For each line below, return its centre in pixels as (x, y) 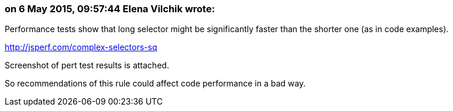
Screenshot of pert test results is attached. (87, 65)
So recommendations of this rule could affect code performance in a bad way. (155, 84)
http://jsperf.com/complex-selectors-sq (81, 47)
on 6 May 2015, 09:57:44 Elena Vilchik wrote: (110, 9)
